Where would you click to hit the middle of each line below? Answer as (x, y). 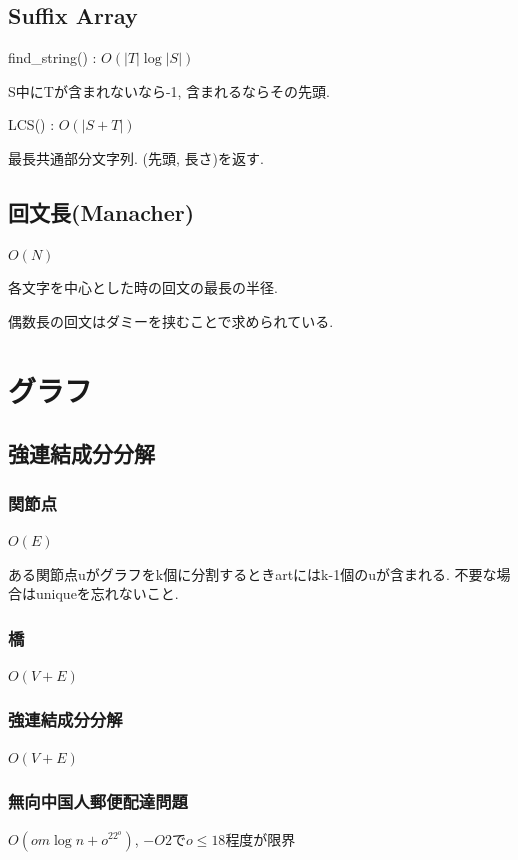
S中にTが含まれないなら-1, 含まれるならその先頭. (169, 90)
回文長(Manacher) (101, 211)
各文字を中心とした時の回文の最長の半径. (143, 287)
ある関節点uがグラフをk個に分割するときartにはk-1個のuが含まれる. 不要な (252, 573)
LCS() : (31, 124)
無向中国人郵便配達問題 (98, 801)
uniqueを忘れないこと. (107, 593)
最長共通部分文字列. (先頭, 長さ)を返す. (136, 157)
